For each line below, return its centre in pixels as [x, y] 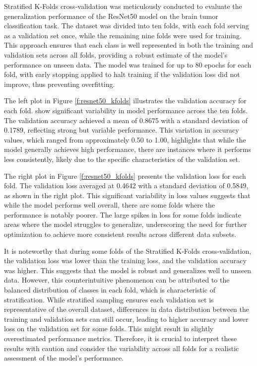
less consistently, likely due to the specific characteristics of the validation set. [122, 159]
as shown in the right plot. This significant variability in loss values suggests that [127, 195]
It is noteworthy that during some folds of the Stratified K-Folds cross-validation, [128, 251]
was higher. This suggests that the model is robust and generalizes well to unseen [128, 270]
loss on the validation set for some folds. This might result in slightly [109, 329]
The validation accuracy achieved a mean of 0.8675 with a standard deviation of [126, 120]
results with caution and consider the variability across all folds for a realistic [122, 348]
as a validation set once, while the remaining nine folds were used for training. [123, 35]
